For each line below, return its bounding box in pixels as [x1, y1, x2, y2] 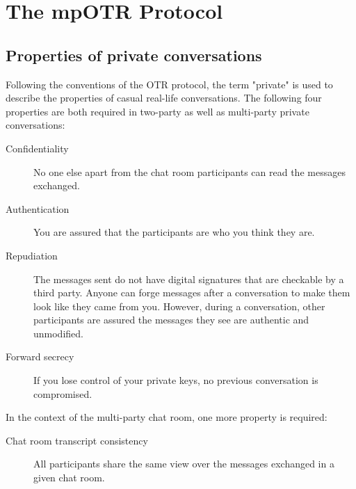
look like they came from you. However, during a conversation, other [33, 298, 325, 313]
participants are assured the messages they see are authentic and [33, 312, 309, 327]
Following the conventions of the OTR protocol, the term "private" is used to [6, 77, 333, 91]
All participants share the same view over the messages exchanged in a [33, 456, 334, 471]
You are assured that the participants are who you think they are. [33, 225, 315, 239]
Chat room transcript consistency [6, 433, 148, 447]
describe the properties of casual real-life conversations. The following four [6, 90, 322, 105]
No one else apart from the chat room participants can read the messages [33, 164, 346, 179]
